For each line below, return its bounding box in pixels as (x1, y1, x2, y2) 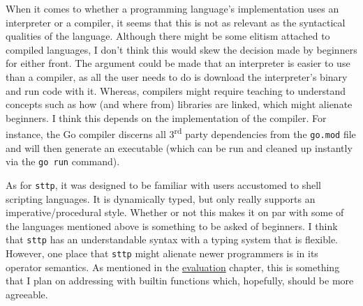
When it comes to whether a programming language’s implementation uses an (6, 1, 339, 15)
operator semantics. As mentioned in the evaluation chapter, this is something (6, 259, 340, 274)
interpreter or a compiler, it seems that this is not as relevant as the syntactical (6, 15, 346, 29)
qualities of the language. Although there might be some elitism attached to (6, 29, 330, 43)
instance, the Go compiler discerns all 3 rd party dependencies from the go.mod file (6, 125, 356, 141)
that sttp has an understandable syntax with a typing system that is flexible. (6, 232, 339, 247)
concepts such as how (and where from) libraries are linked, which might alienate (6, 97, 353, 112)
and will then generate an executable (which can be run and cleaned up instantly (6, 140, 353, 155)
